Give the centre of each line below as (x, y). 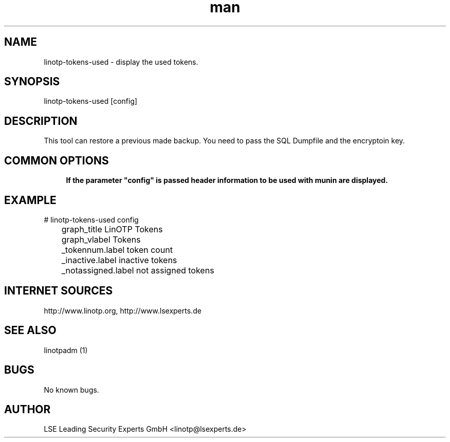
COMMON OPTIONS (57, 160)
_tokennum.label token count (117, 250)
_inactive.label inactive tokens (119, 260)
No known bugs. (71, 390)
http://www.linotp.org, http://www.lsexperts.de (123, 310)
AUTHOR (27, 409)
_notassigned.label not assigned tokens (138, 270)
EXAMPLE (30, 200)
